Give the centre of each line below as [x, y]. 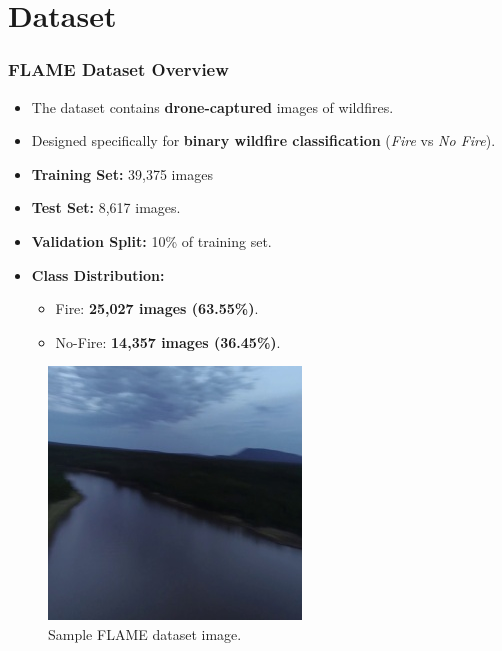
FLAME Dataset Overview [118, 69]
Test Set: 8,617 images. [106, 207]
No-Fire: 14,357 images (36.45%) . [168, 341]
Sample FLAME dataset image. [145, 633]
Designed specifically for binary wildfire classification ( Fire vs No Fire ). [263, 140]
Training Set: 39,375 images [122, 173]
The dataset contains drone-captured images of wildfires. [212, 106]
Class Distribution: [98, 274]
